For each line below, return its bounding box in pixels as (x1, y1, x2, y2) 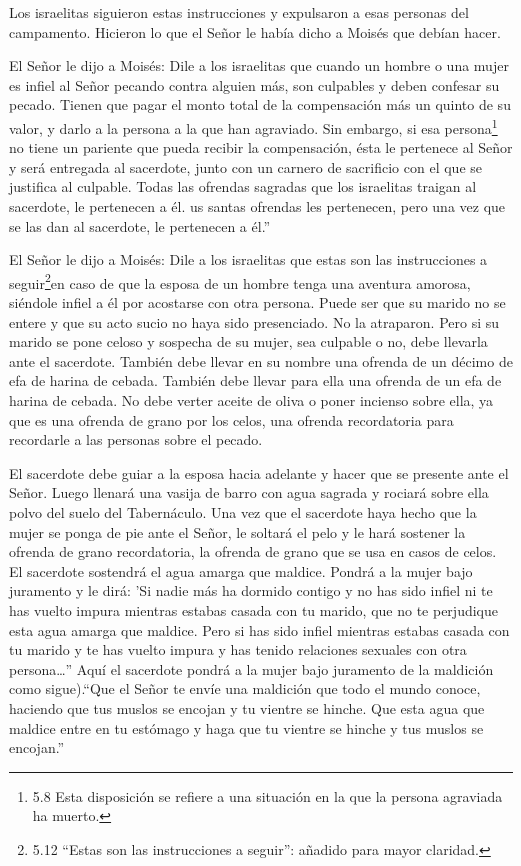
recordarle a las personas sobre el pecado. (9, 429, 263, 450)
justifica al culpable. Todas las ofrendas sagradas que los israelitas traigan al (9, 176, 477, 197)
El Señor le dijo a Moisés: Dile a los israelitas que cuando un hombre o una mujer (9, 55, 509, 76)
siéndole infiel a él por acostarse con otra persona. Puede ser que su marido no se (9, 292, 506, 313)
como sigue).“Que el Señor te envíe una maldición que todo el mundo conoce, (9, 678, 481, 699)
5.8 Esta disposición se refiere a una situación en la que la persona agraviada (32, 785, 503, 806)
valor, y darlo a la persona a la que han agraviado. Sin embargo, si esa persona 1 (9, 114, 498, 138)
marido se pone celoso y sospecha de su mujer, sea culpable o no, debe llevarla (9, 331, 488, 352)
